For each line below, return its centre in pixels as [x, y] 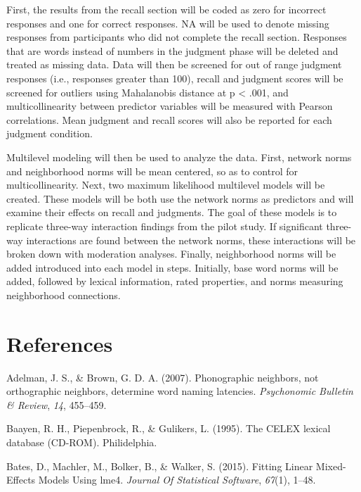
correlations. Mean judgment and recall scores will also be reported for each [169, 119]
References [60, 343]
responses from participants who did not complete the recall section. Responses [177, 37]
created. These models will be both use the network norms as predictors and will [180, 198]
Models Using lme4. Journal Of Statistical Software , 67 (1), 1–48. [177, 480]
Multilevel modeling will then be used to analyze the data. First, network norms [179, 157]
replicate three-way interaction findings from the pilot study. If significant [165, 226]
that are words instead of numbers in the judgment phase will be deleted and [172, 50]
